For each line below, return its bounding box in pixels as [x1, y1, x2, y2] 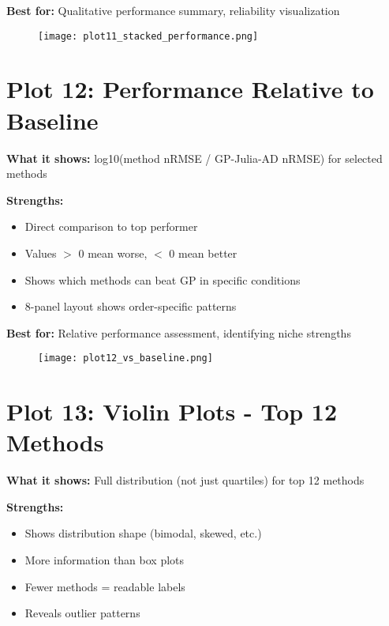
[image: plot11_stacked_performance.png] [38, 30, 259, 42]
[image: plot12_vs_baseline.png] [38, 353, 213, 364]
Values [24, 244, 57, 261]
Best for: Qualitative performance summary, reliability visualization [6, 2, 340, 18]
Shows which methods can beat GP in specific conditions [24, 271, 301, 288]
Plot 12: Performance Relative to [6, 73, 374, 105]
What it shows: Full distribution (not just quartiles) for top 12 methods [6, 472, 365, 488]
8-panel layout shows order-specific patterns [24, 298, 237, 315]
